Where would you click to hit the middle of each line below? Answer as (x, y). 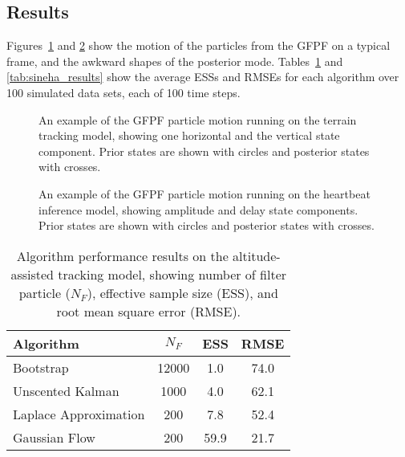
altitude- (257, 255)
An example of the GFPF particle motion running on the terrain (198, 119)
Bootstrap (41, 367)
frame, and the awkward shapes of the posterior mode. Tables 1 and (175, 61)
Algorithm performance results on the (122, 255)
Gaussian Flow (54, 437)
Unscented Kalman (66, 390)
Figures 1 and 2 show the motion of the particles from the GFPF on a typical (198, 45)
